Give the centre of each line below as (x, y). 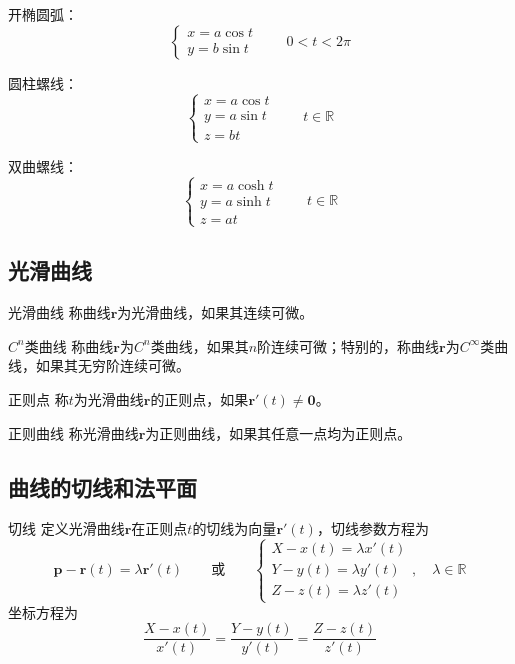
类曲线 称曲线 (69, 345)
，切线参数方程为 (372, 528)
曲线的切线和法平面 (102, 486)
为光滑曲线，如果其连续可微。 (215, 312)
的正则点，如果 (199, 398)
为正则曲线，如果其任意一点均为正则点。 (278, 432)
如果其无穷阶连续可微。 (112, 365)
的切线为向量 (234, 528)
